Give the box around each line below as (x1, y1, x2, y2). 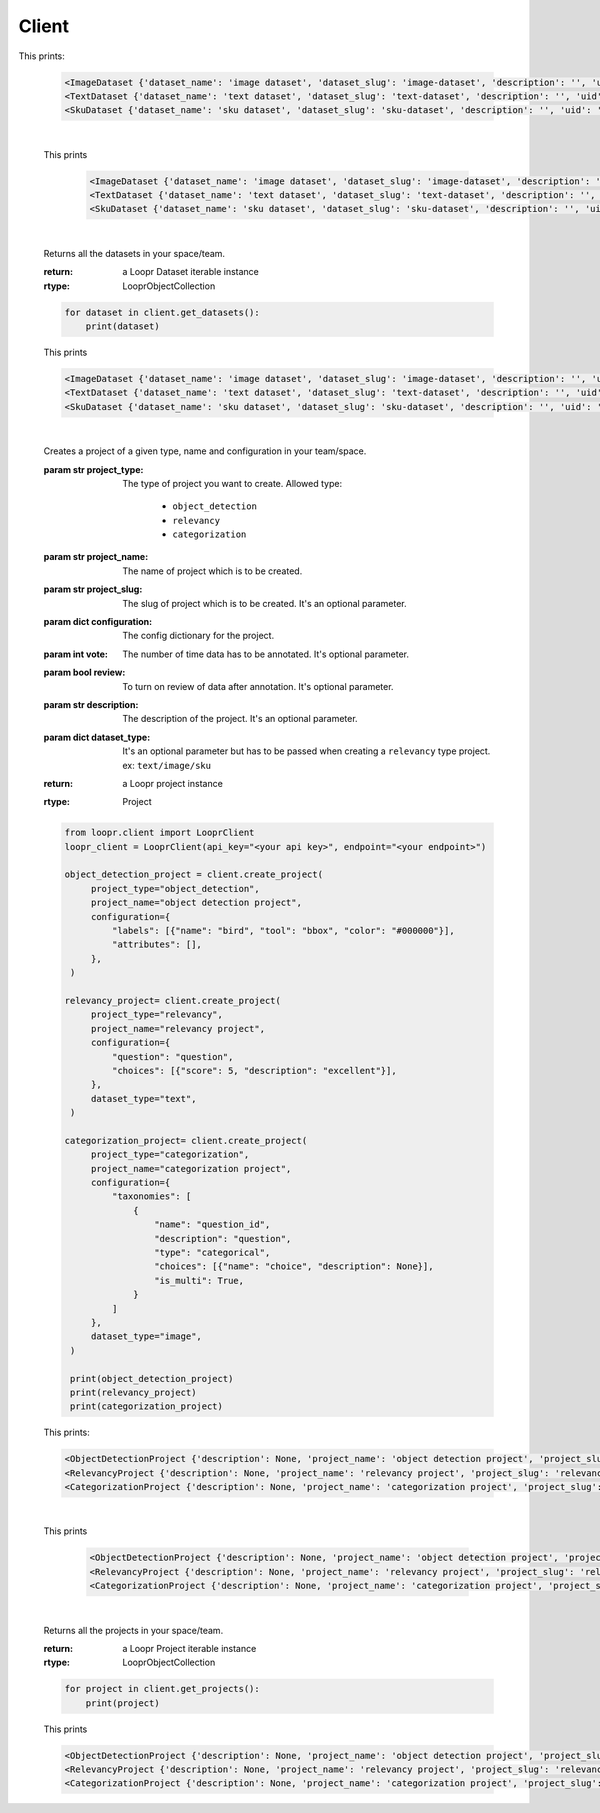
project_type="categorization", (90, 1149, 250, 1160)
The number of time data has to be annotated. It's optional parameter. (122, 648, 410, 660)
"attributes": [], (111, 939, 202, 950)
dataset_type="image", (90, 1331, 202, 1342)
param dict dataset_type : (43, 731, 151, 743)
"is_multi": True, (153, 1275, 245, 1286)
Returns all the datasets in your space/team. (43, 247, 225, 259)
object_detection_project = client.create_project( (64, 869, 324, 880)
